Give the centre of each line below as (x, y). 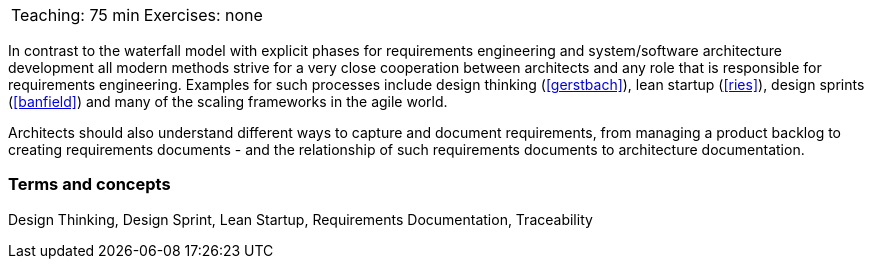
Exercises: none (203, 15)
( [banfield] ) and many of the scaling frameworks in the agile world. (228, 101)
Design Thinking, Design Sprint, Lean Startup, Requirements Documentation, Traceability (300, 219)
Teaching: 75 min (75, 15)
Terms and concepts (89, 184)
